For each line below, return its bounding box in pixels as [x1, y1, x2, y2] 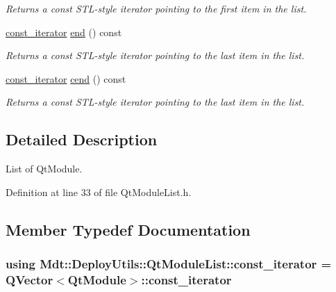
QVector [6, 270, 53, 288]
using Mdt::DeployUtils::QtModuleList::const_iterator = [6, 255, 332, 273]
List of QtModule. [6, 161, 83, 176]
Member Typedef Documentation [6, 218, 251, 240]
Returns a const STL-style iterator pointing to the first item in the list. [6, 1, 307, 15]
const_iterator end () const [6, 24, 122, 39]
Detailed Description [6, 129, 158, 150]
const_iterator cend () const [6, 71, 126, 86]
